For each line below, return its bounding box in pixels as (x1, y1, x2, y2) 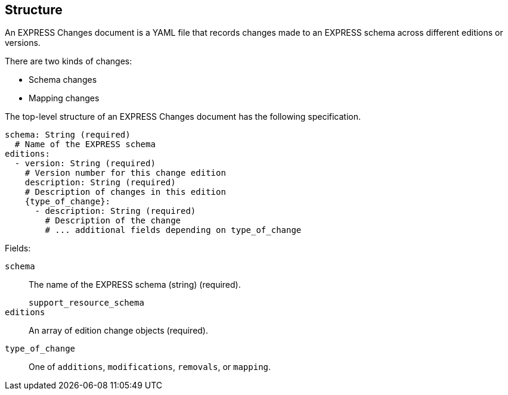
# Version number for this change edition (24, 168, 226, 178)
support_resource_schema (29, 298, 144, 308)
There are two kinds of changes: (5, 56, 132, 67)
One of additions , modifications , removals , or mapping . (29, 362, 271, 372)
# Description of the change (45, 216, 181, 226)
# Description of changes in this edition (24, 187, 226, 197)
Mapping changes (29, 93, 100, 104)
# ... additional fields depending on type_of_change (45, 225, 302, 235)
